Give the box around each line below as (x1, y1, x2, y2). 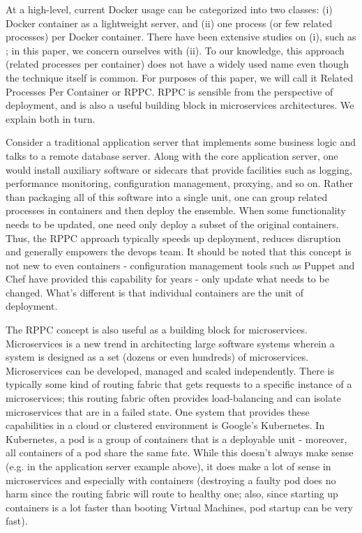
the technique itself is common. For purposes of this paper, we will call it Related (6, 70, 354, 84)
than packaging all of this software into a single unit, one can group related (6, 189, 328, 204)
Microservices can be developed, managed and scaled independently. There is (6, 363, 334, 377)
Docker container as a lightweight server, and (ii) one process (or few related (6, 15, 333, 30)
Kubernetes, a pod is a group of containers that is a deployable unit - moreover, (6, 431, 347, 446)
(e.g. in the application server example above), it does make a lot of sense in (6, 459, 331, 473)
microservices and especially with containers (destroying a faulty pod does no (6, 472, 336, 487)
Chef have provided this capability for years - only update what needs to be (6, 271, 329, 286)
